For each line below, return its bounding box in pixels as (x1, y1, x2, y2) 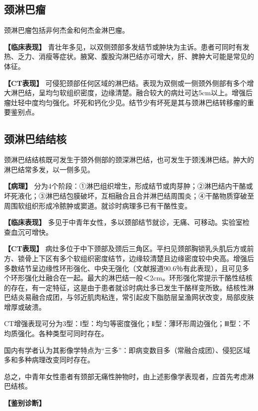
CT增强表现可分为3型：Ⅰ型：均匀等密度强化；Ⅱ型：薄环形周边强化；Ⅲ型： (4, 318, 243, 329)
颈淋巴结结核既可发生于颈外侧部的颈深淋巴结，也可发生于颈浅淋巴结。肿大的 (4, 154, 254, 165)
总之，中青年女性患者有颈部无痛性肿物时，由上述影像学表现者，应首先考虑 (4, 371, 247, 381)
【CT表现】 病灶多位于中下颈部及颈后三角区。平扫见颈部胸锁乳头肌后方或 (4, 243, 247, 254)
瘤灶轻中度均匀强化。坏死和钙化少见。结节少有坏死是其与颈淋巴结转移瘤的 (4, 97, 247, 107)
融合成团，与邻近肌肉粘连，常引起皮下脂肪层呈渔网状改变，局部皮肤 (31, 292, 254, 302)
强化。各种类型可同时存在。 (17, 328, 108, 339)
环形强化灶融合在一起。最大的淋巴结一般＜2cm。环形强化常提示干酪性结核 (10, 273, 253, 283)
